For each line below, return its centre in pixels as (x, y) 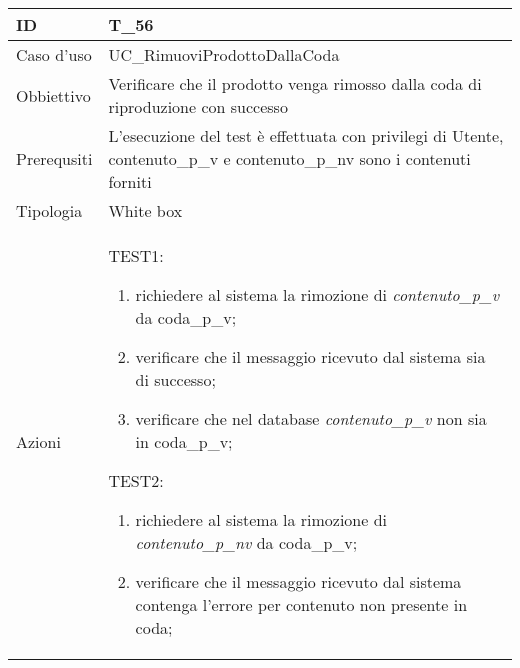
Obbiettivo (53, 95)
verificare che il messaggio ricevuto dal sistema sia (310, 356)
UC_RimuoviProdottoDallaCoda (224, 54)
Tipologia (49, 210)
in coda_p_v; (184, 441)
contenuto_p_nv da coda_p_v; (246, 542)
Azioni (38, 441)
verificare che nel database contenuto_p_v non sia (311, 418)
